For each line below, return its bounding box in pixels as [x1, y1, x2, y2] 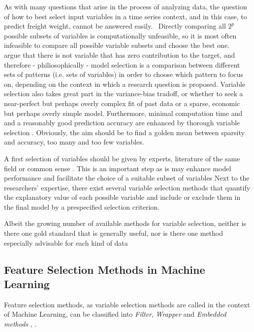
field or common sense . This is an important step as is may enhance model [4, 163, 231, 173]
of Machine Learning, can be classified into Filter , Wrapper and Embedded [4, 309, 226, 319]
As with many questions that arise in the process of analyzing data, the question [4, 1, 247, 11]
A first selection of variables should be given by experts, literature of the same [4, 153, 240, 163]
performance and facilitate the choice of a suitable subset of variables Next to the [4, 173, 250, 183]
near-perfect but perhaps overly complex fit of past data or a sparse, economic [4, 98, 240, 108]
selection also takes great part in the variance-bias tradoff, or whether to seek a [4, 88, 243, 99]
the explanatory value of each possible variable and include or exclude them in [4, 192, 241, 202]
